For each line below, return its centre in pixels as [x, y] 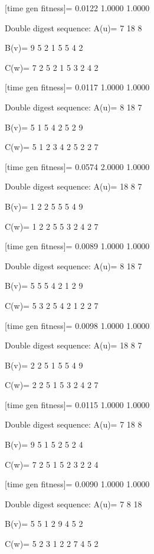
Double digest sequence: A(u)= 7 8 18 [73, 504]
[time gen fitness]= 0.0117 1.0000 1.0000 [77, 87]
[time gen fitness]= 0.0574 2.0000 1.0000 [77, 166]
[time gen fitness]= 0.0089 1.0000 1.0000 [77, 246]
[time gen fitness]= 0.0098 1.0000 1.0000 [77, 325]
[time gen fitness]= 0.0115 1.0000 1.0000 [77, 404]
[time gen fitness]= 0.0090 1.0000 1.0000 [77, 484]
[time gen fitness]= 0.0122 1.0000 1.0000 [77, 8]
